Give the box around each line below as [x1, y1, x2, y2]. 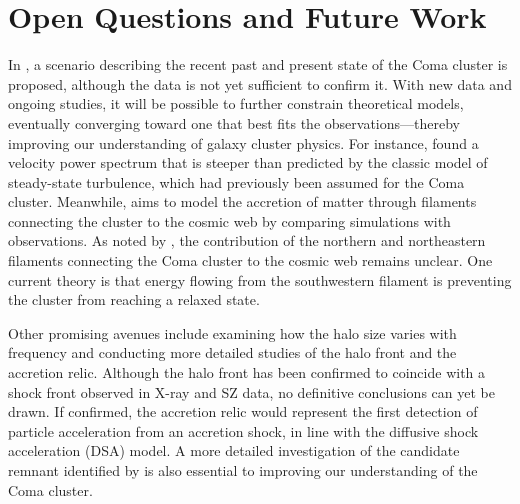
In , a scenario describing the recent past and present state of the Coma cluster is [8, 54, 508, 75]
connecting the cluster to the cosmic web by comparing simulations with [8, 210, 451, 231]
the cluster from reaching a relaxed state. [8, 289, 260, 310]
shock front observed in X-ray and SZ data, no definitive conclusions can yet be [8, 381, 495, 402]
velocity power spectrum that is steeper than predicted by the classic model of [8, 152, 488, 173]
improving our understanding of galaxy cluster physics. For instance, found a [8, 132, 479, 153]
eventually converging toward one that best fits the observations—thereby [8, 112, 460, 133]
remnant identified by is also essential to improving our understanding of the [8, 460, 478, 480]
